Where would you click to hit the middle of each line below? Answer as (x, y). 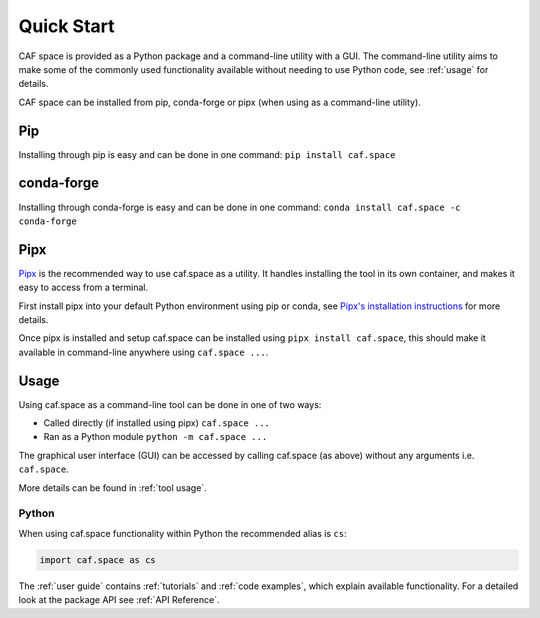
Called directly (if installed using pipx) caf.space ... (156, 423)
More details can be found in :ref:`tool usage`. (112, 487)
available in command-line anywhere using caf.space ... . (143, 352)
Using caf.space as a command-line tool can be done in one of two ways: (170, 404)
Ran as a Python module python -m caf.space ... (155, 437)
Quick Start (66, 26)
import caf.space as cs (98, 559)
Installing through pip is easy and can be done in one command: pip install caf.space (207, 154)
